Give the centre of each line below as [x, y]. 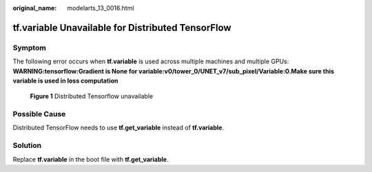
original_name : [35, 8]
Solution [27, 146]
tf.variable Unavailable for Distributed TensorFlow [122, 28]
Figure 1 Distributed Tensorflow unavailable [92, 96]
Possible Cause [39, 114]
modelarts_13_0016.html [101, 8]
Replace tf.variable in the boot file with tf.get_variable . [91, 159]
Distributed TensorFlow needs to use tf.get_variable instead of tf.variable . [118, 128]
